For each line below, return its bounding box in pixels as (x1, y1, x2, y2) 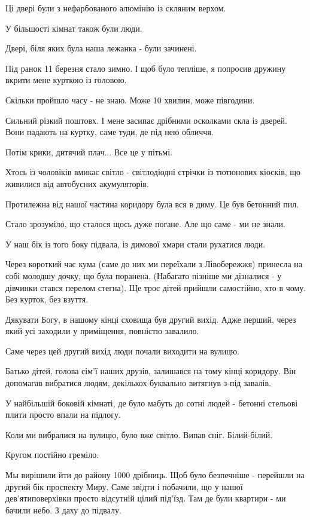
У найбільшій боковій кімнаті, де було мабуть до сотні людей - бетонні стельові (5, 396, 298, 409)
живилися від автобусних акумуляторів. (5, 177, 149, 189)
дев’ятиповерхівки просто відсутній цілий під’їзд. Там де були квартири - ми (5, 492, 286, 504)
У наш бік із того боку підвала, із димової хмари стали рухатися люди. (5, 237, 266, 250)
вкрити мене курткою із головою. (5, 74, 127, 86)
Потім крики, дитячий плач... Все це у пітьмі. (5, 145, 172, 158)
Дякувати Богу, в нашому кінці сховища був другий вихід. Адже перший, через (5, 313, 296, 325)
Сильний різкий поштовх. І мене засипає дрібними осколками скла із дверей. (5, 114, 287, 126)
